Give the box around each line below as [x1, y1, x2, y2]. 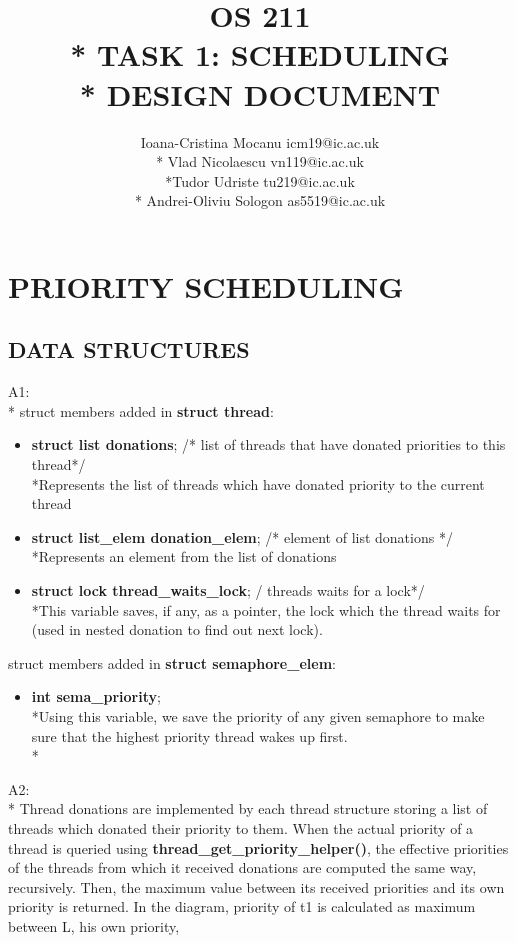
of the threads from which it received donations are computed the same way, [8, 857, 477, 878]
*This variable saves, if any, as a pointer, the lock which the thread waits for [31, 599, 501, 620]
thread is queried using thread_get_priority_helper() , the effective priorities [8, 837, 509, 858]
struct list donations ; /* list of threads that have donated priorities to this [31, 434, 506, 455]
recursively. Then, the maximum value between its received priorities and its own [8, 876, 505, 897]
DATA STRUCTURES [8, 334, 250, 365]
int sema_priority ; [31, 686, 161, 707]
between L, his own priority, [8, 915, 180, 936]
